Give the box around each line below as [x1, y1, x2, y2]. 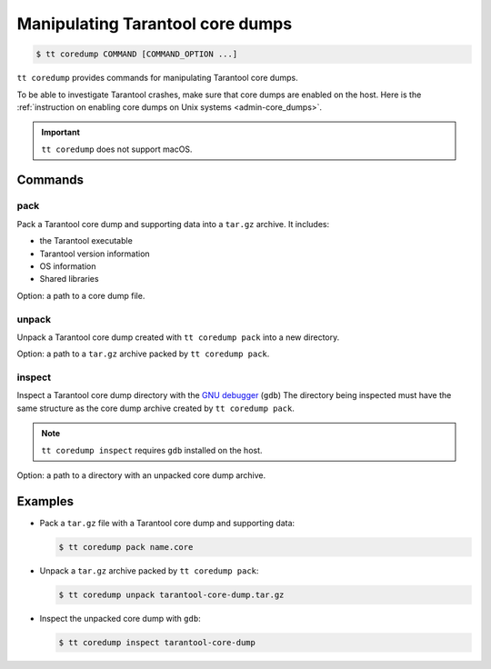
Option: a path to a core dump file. [16, 290, 145, 301]
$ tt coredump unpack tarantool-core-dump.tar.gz [58, 589, 285, 600]
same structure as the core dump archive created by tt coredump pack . [16, 403, 296, 414]
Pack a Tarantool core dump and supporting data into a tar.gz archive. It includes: [16, 218, 330, 229]
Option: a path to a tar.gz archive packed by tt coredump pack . [16, 348, 270, 359]
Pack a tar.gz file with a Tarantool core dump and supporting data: [39, 517, 296, 528]
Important [41, 127, 81, 138]
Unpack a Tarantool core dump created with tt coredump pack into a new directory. [16, 332, 340, 343]
